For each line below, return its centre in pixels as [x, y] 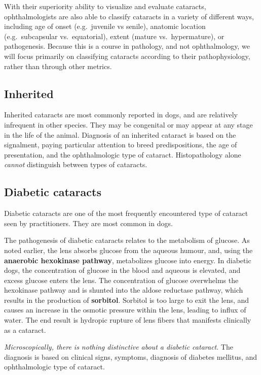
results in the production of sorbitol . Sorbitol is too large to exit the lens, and [127, 300]
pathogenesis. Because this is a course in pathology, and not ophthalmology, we [127, 46]
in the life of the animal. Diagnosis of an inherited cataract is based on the [120, 134]
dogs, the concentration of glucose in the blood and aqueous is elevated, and [122, 270]
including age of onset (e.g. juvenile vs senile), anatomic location [105, 26]
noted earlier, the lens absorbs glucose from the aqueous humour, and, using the [128, 250]
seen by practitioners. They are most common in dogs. [88, 223]
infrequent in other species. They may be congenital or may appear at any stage [128, 124]
